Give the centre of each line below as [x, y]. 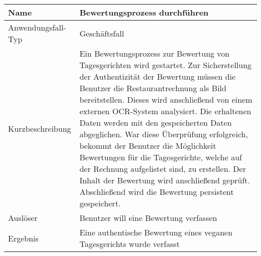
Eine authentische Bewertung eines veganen [156, 232]
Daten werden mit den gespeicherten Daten [156, 122]
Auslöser [23, 218]
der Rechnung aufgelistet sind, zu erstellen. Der [163, 169]
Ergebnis [23, 238]
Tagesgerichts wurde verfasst [129, 244]
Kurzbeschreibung [40, 128]
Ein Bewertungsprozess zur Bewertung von [155, 53]
